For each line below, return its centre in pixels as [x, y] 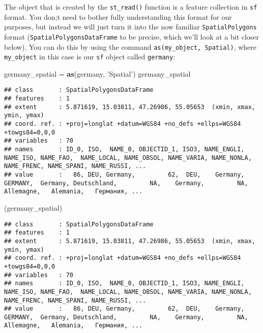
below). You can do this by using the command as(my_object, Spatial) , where [130, 46]
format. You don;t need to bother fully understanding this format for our [118, 16]
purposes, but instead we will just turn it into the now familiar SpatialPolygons [130, 27]
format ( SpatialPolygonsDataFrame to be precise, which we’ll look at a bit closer [132, 36]
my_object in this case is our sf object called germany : [90, 57]
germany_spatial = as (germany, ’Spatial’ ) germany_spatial [97, 73]
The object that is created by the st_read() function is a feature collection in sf [131, 7]
